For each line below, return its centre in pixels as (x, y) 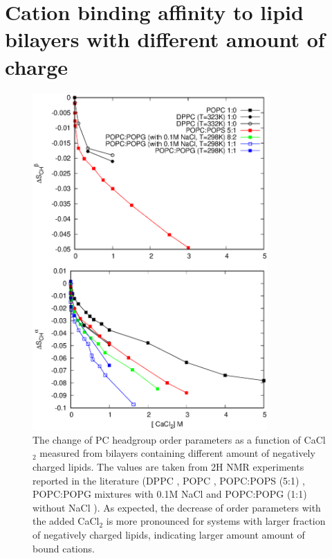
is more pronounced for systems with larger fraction (216, 521)
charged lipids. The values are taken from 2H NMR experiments (168, 467)
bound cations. (64, 548)
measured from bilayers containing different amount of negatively (177, 453)
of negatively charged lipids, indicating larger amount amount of (169, 535)
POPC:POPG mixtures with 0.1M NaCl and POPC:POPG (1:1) (170, 494)
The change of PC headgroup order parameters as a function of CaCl (179, 439)
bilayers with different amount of (165, 39)
